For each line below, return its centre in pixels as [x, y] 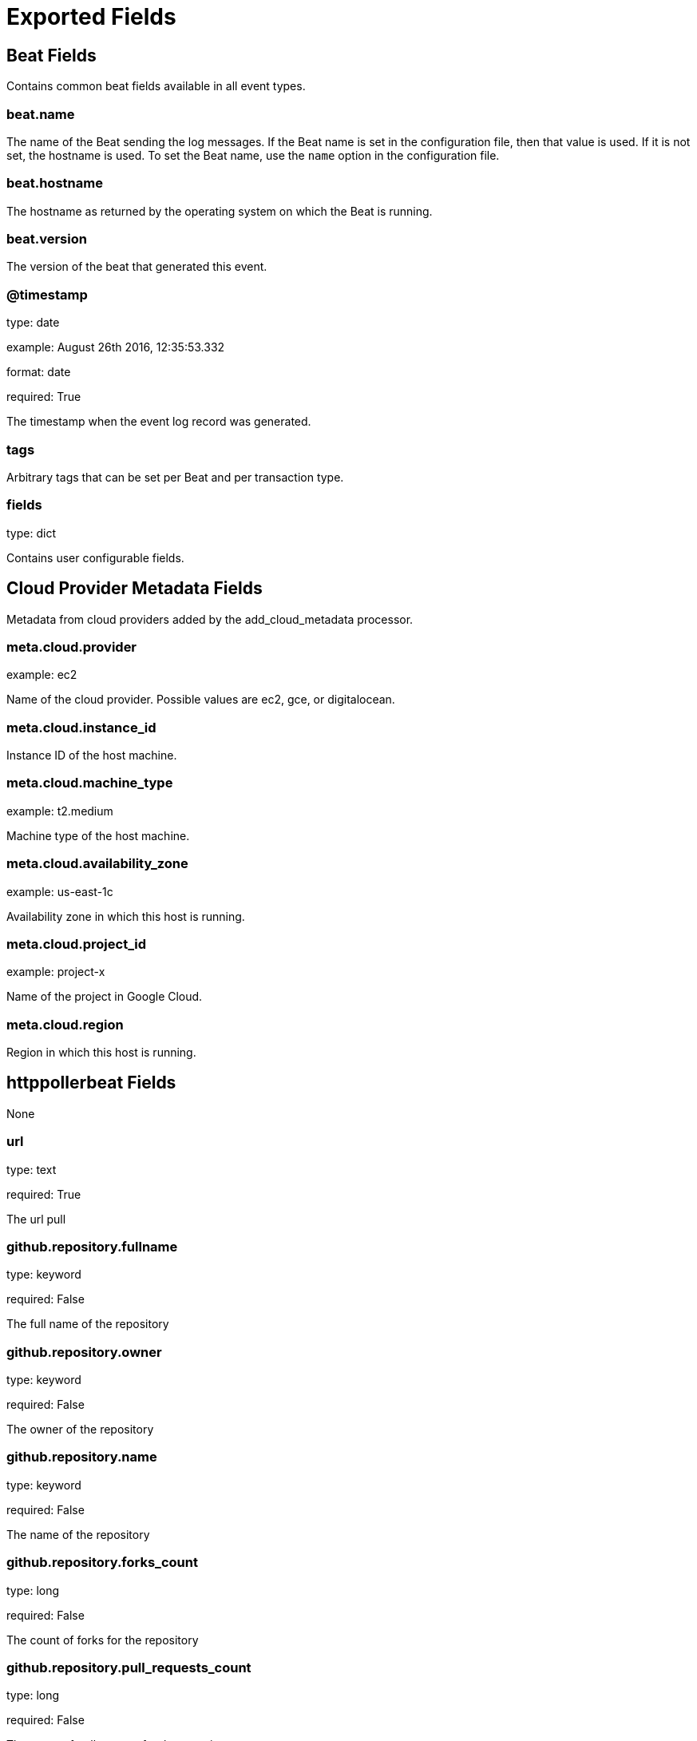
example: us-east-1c [60, 891]
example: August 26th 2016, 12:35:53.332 [116, 347]
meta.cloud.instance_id [81, 727]
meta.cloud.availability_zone [97, 864]
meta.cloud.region [65, 1024]
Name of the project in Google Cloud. [105, 997]
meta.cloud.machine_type [90, 783]
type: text [32, 1169]
